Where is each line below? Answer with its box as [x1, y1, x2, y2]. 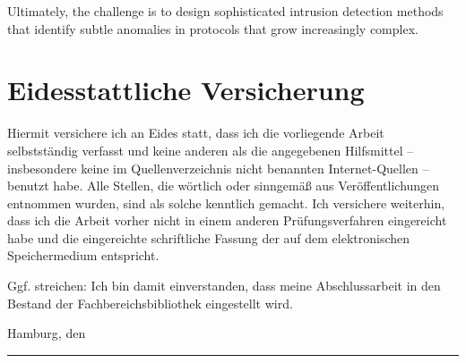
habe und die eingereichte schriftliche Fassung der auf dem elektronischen [7, 228, 410, 247]
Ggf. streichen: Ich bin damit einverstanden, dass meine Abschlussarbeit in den [7, 276, 441, 295]
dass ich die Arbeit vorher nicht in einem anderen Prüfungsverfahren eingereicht [7, 211, 447, 230]
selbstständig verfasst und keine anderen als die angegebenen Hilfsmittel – [7, 140, 414, 159]
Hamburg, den [7, 324, 86, 342]
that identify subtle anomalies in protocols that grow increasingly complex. [7, 19, 419, 38]
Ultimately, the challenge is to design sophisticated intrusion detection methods [7, 2, 444, 20]
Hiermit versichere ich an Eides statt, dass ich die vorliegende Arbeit [7, 123, 384, 142]
